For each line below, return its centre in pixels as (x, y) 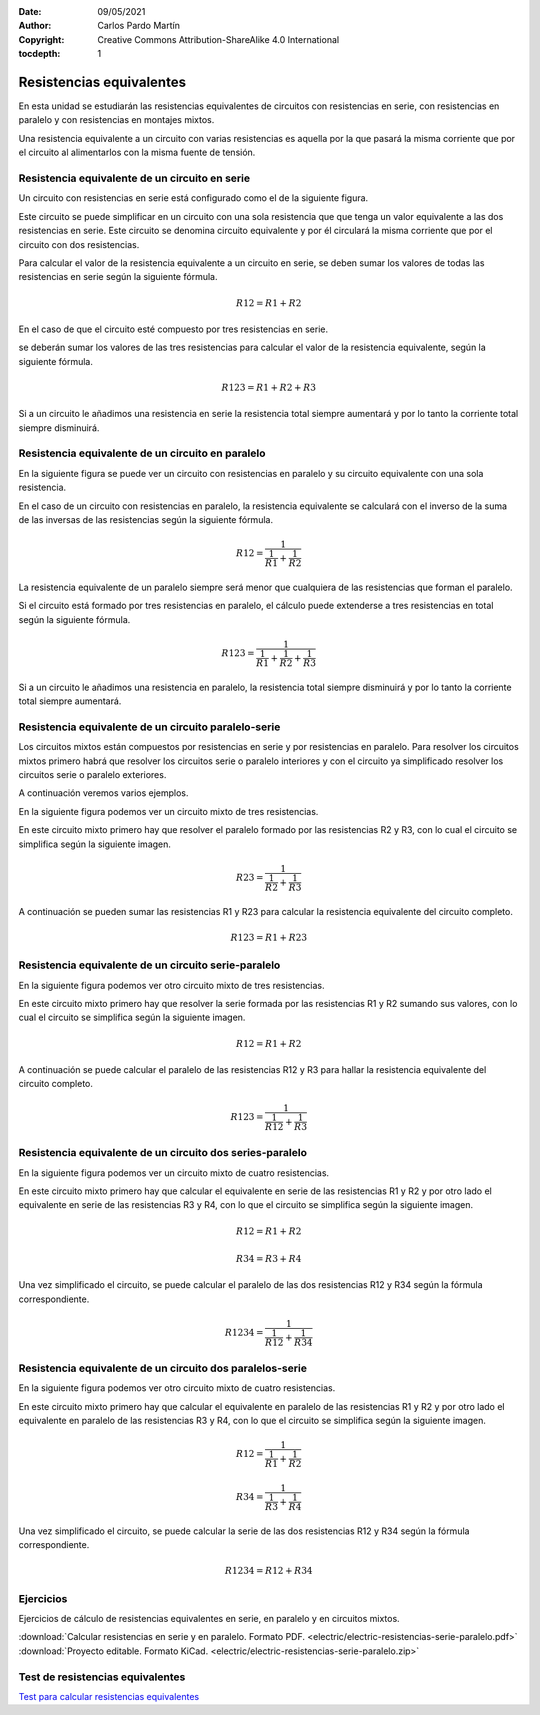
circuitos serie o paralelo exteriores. (92, 775)
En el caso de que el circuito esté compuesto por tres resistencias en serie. (173, 329)
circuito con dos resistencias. (79, 244)
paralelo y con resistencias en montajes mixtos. (116, 120)
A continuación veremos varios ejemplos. (103, 793)
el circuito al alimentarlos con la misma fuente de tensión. (137, 152)
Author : (35, 26)
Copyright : (41, 39)
